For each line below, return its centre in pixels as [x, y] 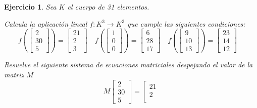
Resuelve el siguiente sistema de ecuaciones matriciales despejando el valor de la [128, 65]
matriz [14, 74]
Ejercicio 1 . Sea [30, 7]
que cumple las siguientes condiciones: [186, 23]
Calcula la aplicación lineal [46, 23]
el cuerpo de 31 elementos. [108, 7]
